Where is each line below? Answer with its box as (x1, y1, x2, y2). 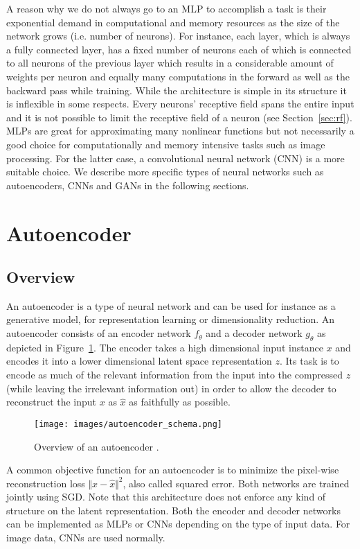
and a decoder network (206, 326, 303, 340)
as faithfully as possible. (129, 394, 231, 409)
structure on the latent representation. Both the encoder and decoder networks (6, 503, 341, 517)
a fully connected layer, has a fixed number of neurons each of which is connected (6, 42, 352, 56)
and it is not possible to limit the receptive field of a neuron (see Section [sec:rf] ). (6, 110, 352, 124)
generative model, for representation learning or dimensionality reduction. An (6, 312, 335, 326)
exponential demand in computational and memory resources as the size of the (6, 15, 340, 29)
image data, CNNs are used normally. (6, 530, 165, 545)
